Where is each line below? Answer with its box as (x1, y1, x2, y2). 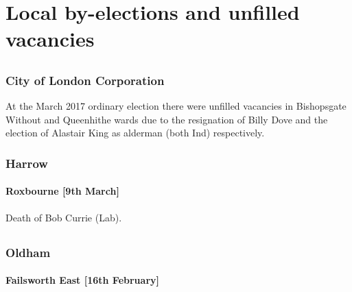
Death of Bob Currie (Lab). (5, 210, 122, 224)
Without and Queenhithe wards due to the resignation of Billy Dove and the (5, 112, 328, 126)
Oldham (5, 243, 51, 260)
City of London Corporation (5, 71, 165, 88)
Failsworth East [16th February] (5, 273, 159, 287)
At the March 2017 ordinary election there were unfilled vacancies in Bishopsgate (5, 99, 347, 113)
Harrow (5, 154, 48, 171)
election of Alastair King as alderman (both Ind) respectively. (5, 125, 265, 140)
